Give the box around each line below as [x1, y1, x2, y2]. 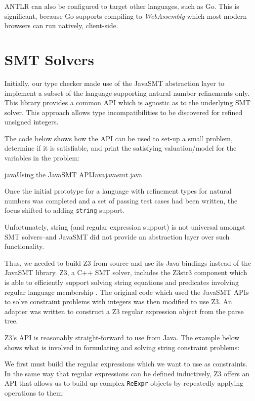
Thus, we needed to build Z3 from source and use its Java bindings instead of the [4, 257, 251, 268]
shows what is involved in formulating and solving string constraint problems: [4, 342, 240, 352]
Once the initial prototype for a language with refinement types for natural [4, 186, 232, 196]
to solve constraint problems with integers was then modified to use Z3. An [4, 296, 232, 307]
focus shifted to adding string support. [4, 205, 125, 215]
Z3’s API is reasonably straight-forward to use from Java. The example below [4, 332, 240, 343]
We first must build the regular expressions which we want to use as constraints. [4, 359, 248, 369]
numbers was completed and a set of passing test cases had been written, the [4, 195, 238, 205]
